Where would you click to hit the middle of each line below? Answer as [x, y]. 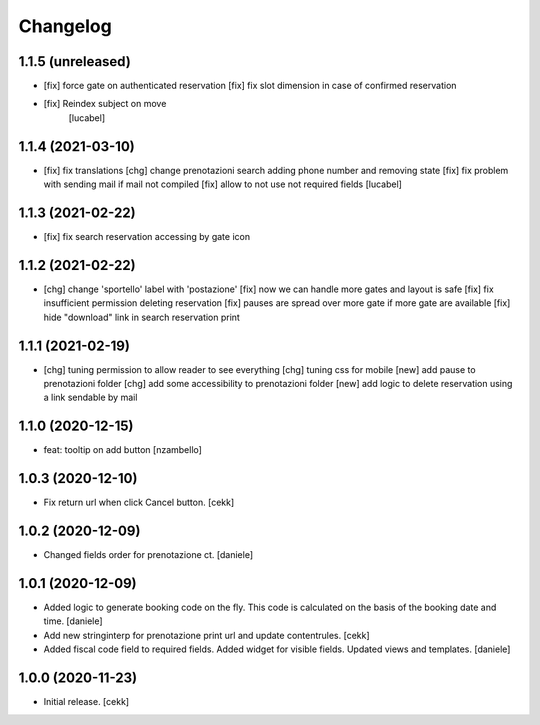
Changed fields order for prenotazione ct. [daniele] [148, 555]
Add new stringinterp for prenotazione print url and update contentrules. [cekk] [206, 635]
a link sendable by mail [90, 397]
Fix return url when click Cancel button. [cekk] [139, 502]
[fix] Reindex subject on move [105, 104]
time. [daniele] [73, 621]
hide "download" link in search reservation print [141, 317]
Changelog [65, 26]
